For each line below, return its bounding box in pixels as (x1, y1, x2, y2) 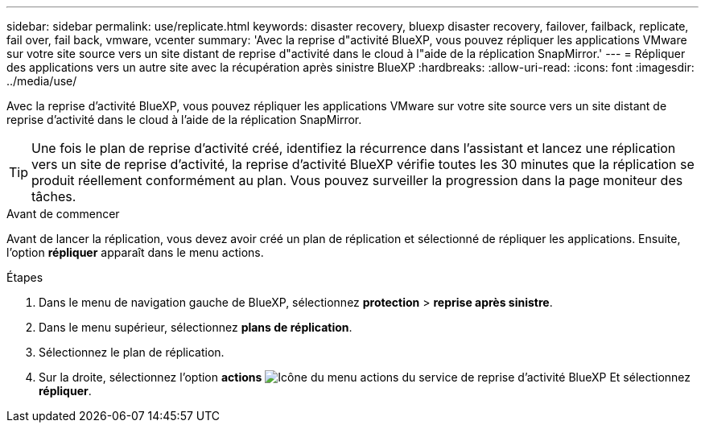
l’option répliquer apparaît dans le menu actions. (6, 245, 264, 259)
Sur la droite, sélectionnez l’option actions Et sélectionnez (39, 370, 691, 384)
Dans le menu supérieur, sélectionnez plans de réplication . (39, 320, 352, 334)
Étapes (6, 270, 43, 284)
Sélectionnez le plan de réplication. (39, 345, 225, 359)
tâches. (31, 188, 76, 204)
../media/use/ (6, 74, 77, 88)
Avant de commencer (6, 207, 120, 221)
